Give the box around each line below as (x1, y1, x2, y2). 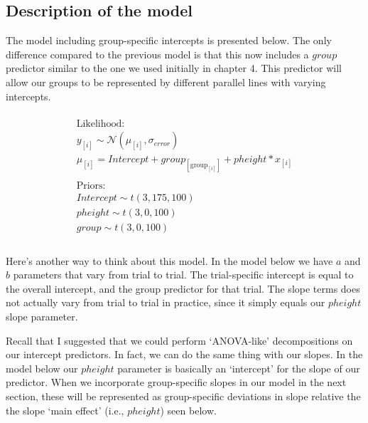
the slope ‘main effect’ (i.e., (6, 402, 124, 417)
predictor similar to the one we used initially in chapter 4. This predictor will (6, 61, 342, 75)
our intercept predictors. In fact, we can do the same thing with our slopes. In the (6, 347, 363, 362)
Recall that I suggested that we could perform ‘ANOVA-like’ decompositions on (6, 333, 353, 348)
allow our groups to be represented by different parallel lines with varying (6, 74, 326, 89)
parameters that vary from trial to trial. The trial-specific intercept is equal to (13, 267, 354, 282)
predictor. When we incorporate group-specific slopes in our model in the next (6, 375, 347, 390)
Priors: (76, 180, 106, 191)
